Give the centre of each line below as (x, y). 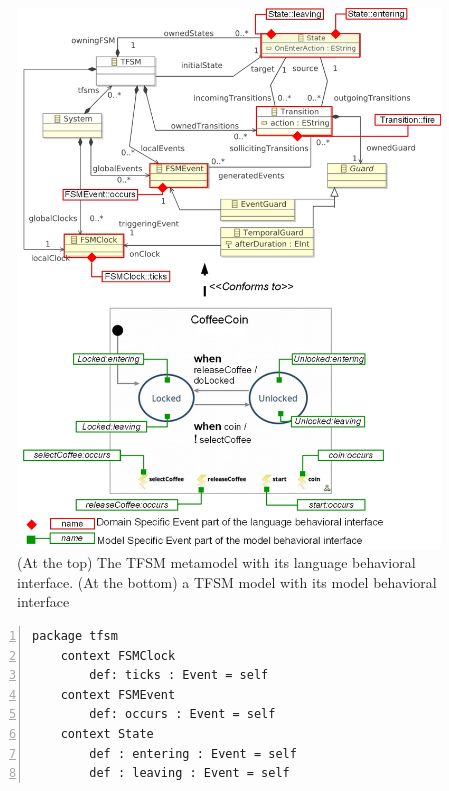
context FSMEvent (118, 694)
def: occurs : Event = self (182, 714)
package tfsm (75, 636)
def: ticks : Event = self (179, 675)
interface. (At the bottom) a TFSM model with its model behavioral (227, 581)
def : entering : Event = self (193, 753)
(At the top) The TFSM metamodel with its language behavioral (216, 562)
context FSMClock (118, 655)
